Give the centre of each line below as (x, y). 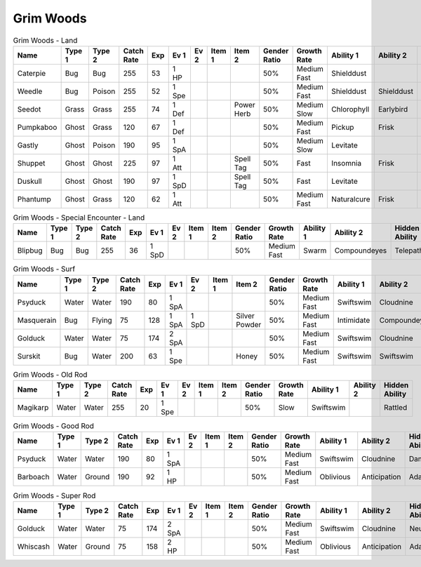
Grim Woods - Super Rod (54, 495)
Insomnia (346, 163)
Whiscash (34, 546)
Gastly (28, 145)
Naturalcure (351, 199)
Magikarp (33, 408)
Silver (246, 316)
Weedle (30, 91)
